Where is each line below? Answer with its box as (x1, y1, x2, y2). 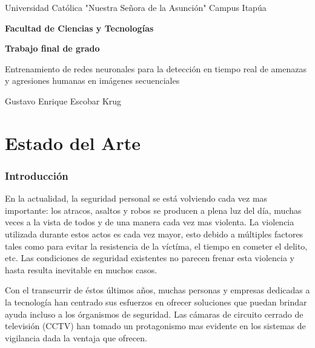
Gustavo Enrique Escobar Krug (5, 94, 122, 107)
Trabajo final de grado (5, 42, 100, 55)
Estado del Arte (5, 130, 141, 155)
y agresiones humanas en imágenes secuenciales (5, 74, 180, 87)
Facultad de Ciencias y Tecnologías (5, 21, 154, 34)
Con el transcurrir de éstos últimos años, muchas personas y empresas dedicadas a (5, 284, 310, 296)
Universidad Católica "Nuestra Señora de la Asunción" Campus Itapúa (5, 1, 267, 13)
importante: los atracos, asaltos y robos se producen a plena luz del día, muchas (5, 203, 302, 216)
